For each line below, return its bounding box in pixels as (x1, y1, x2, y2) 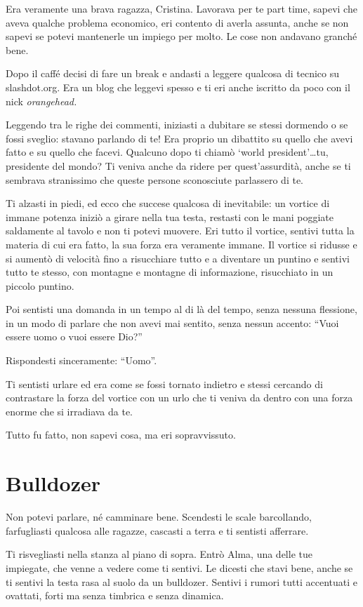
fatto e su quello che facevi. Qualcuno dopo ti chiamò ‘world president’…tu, (6, 145, 329, 159)
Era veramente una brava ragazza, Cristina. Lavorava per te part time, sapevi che (6, 1, 357, 15)
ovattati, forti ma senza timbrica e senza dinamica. (6, 588, 224, 603)
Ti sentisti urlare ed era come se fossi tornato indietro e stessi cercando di (6, 376, 323, 391)
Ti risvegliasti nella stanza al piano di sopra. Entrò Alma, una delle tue (6, 547, 312, 561)
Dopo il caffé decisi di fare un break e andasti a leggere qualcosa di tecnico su (6, 66, 340, 81)
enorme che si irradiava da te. (6, 403, 133, 418)
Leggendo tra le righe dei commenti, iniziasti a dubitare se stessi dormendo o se (6, 117, 348, 132)
